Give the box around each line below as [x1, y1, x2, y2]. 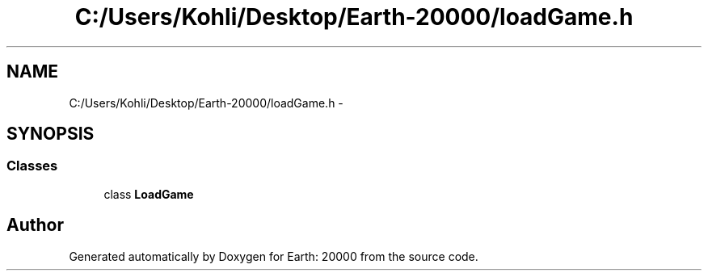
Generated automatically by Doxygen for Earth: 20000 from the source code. [69, 249, 478, 263]
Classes [6, 157, 58, 174]
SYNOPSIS [6, 124, 95, 145]
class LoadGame [103, 187, 194, 201]
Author [6, 215, 64, 236]
